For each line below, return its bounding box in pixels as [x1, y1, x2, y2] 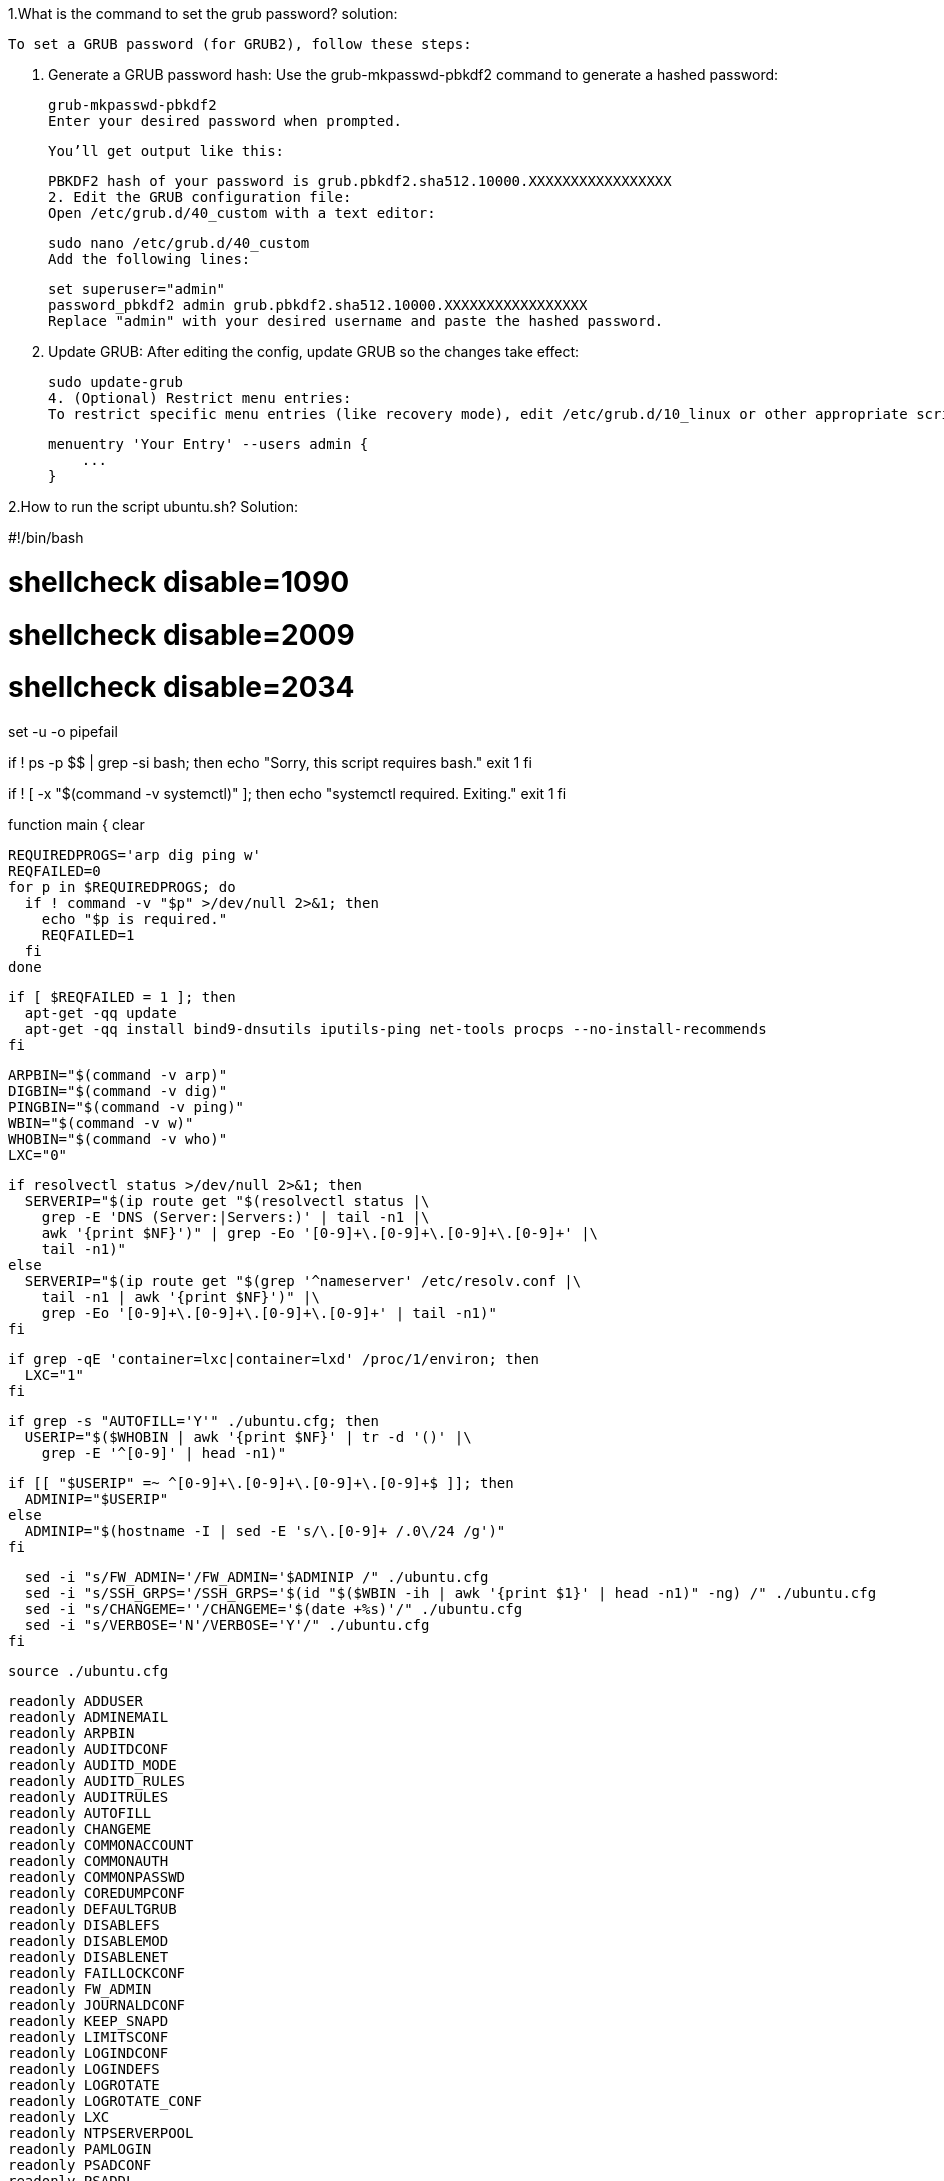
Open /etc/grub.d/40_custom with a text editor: [48, 205, 436, 221]
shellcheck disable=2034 [8, 670, 355, 705]
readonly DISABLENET [8, 1949, 169, 1965]
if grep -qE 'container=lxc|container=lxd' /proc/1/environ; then [8, 1351, 540, 1367]
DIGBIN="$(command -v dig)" [8, 1083, 228, 1099]
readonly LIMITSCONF [8, 2029, 169, 2045]
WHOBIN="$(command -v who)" [8, 1131, 228, 1147]
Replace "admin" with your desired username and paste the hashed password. [48, 313, 664, 329]
